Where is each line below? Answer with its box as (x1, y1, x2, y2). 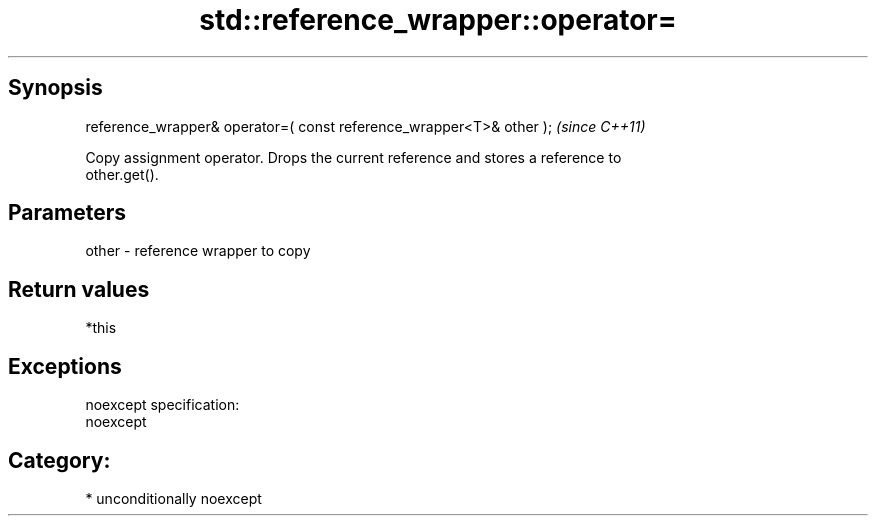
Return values (8, 276, 150, 302)
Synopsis (8, 75, 103, 101)
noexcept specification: (85, 396, 240, 414)
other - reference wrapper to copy (85, 242, 311, 260)
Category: (8, 447, 111, 473)
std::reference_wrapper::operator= (199, 3, 677, 37)
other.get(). (85, 165, 159, 183)
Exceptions (8, 353, 122, 379)
